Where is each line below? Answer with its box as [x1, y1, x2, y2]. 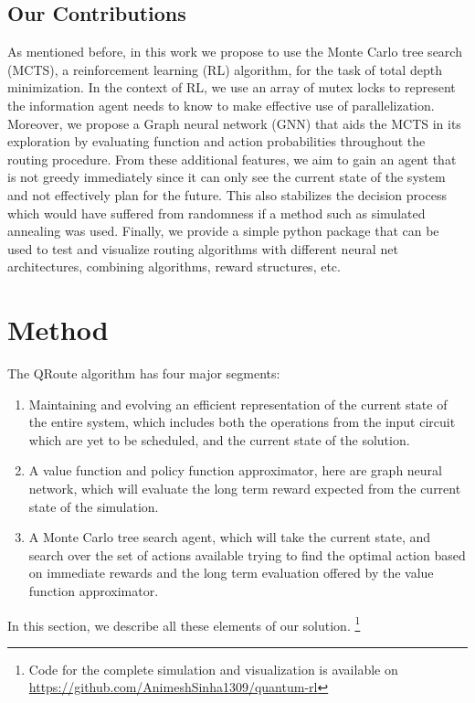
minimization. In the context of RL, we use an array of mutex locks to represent [7, 78, 456, 97]
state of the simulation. [28, 496, 159, 516]
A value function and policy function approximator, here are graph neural [28, 461, 442, 480]
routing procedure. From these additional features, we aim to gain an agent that [7, 149, 457, 168]
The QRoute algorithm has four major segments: [7, 364, 280, 383]
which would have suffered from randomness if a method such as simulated [7, 203, 426, 222]
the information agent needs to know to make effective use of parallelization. [7, 95, 435, 114]
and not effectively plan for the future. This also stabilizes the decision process [7, 185, 447, 204]
